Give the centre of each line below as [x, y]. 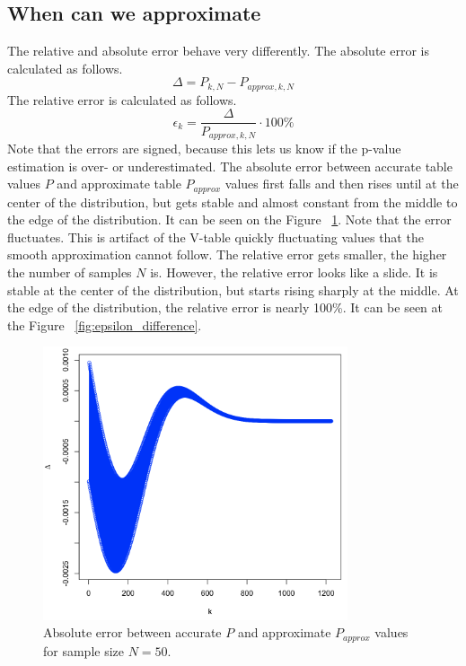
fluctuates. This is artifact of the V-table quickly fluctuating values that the [215, 237]
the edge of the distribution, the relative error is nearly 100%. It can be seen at [225, 307]
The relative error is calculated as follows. [122, 99]
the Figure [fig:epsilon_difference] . [105, 324]
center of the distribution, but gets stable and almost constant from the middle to [233, 202]
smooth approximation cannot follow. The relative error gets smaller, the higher [227, 254]
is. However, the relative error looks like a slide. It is [294, 272]
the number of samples [70, 272]
